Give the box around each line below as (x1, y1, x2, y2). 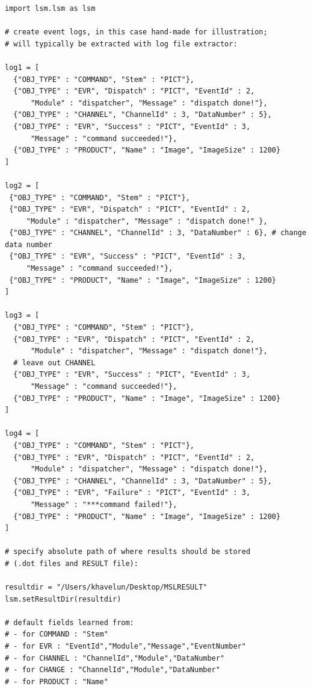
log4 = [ (5, 429, 40, 438)
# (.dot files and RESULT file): (5, 559, 138, 568)
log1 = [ (5, 63, 40, 72)
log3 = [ (5, 311, 40, 320)
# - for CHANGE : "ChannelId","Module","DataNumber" (5, 665, 220, 675)
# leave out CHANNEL (13, 358, 96, 367)
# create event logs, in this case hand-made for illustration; (5, 28, 268, 37)
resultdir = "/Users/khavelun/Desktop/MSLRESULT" (5, 583, 208, 592)
